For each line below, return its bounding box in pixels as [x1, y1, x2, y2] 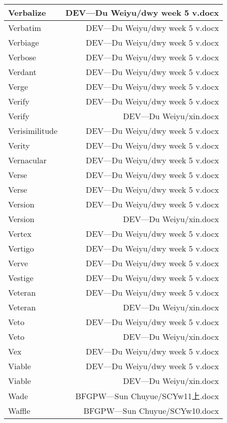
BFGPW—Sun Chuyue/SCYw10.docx [83, 405, 219, 416]
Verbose [8, 51, 36, 63]
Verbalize [8, 7, 46, 18]
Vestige [8, 272, 34, 284]
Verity [8, 139, 30, 151]
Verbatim [8, 22, 41, 33]
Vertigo [8, 242, 34, 254]
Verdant [8, 66, 37, 78]
